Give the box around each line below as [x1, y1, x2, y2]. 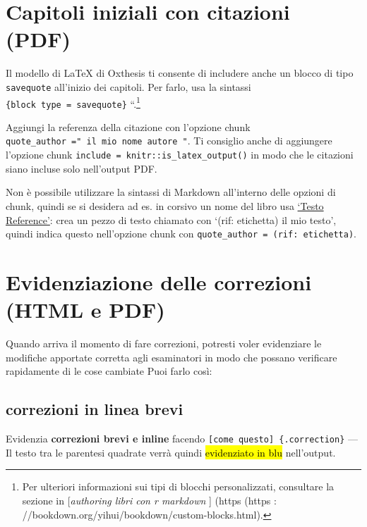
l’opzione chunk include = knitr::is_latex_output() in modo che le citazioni [6, 147, 354, 162]
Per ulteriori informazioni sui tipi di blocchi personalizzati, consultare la [22, 479, 335, 494]
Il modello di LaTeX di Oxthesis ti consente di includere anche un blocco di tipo [6, 66, 354, 80]
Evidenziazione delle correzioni [6, 268, 312, 296]
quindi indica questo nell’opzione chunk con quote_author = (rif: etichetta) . [6, 226, 356, 241]
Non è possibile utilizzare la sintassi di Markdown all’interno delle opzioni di [6, 185, 336, 199]
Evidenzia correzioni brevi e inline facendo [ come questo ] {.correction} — [6, 431, 358, 446]
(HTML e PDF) [6, 295, 165, 324]
